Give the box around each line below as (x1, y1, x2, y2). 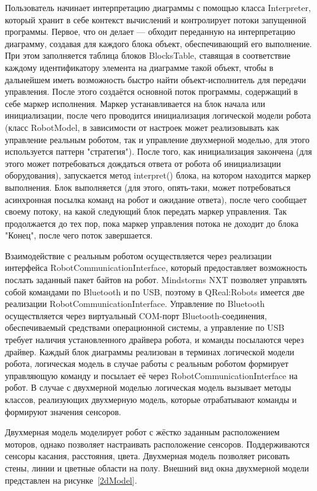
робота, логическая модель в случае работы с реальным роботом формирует (5, 357, 289, 370)
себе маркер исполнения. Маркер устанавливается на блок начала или (5, 97, 266, 109)
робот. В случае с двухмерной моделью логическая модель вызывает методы (5, 381, 291, 394)
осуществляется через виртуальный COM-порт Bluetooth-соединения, (5, 309, 267, 322)
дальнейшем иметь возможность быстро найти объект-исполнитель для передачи (5, 73, 306, 86)
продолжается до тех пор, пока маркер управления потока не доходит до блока (5, 216, 299, 229)
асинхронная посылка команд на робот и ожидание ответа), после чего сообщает (5, 193, 307, 205)
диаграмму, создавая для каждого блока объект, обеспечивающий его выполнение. (5, 37, 312, 50)
